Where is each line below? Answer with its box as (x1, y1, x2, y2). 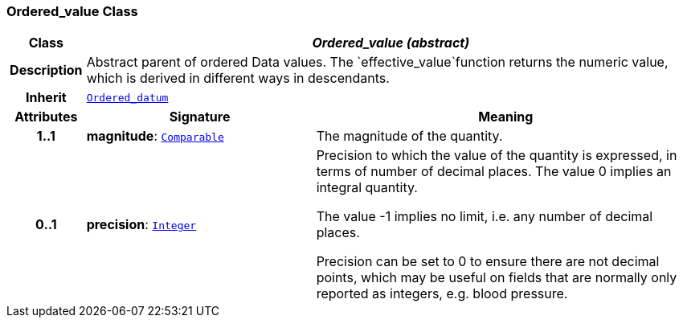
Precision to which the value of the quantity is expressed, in (316, 147, 677, 164)
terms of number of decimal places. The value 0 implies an (316, 163, 672, 180)
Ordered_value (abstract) (312, 35, 470, 51)
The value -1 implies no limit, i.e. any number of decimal (316, 208, 653, 225)
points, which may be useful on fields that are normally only (316, 269, 677, 286)
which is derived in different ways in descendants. (86, 70, 390, 87)
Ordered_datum (86, 91, 169, 104)
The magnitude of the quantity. (316, 128, 503, 145)
